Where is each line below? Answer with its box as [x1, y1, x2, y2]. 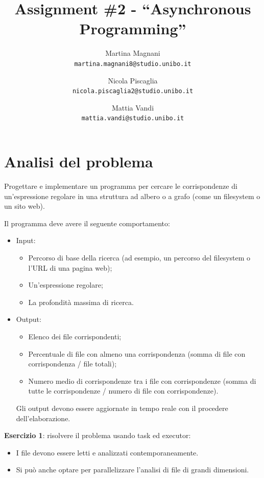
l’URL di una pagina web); [28, 262, 112, 273]
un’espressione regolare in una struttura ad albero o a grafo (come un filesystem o [4, 190, 260, 201]
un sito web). [4, 201, 45, 211]
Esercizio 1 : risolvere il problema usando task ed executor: [4, 430, 191, 441]
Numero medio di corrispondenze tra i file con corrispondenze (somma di [28, 375, 256, 386]
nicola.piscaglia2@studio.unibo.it [72, 88, 194, 95]
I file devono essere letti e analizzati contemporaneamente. [16, 447, 199, 458]
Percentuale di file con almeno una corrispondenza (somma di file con [28, 348, 246, 359]
